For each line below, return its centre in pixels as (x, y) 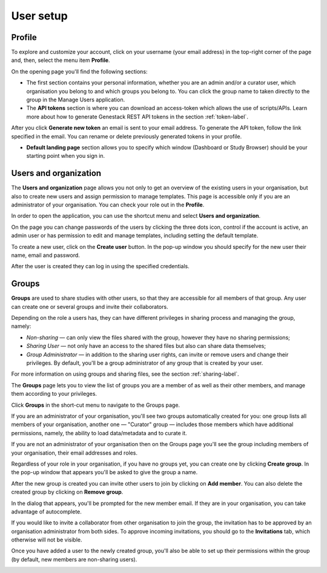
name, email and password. (45, 255)
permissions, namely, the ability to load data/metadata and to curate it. (99, 433)
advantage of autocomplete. (46, 511)
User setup (39, 16)
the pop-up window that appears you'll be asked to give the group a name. (104, 472)
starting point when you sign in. (66, 156)
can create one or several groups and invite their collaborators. (90, 307)
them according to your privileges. (54, 394)
